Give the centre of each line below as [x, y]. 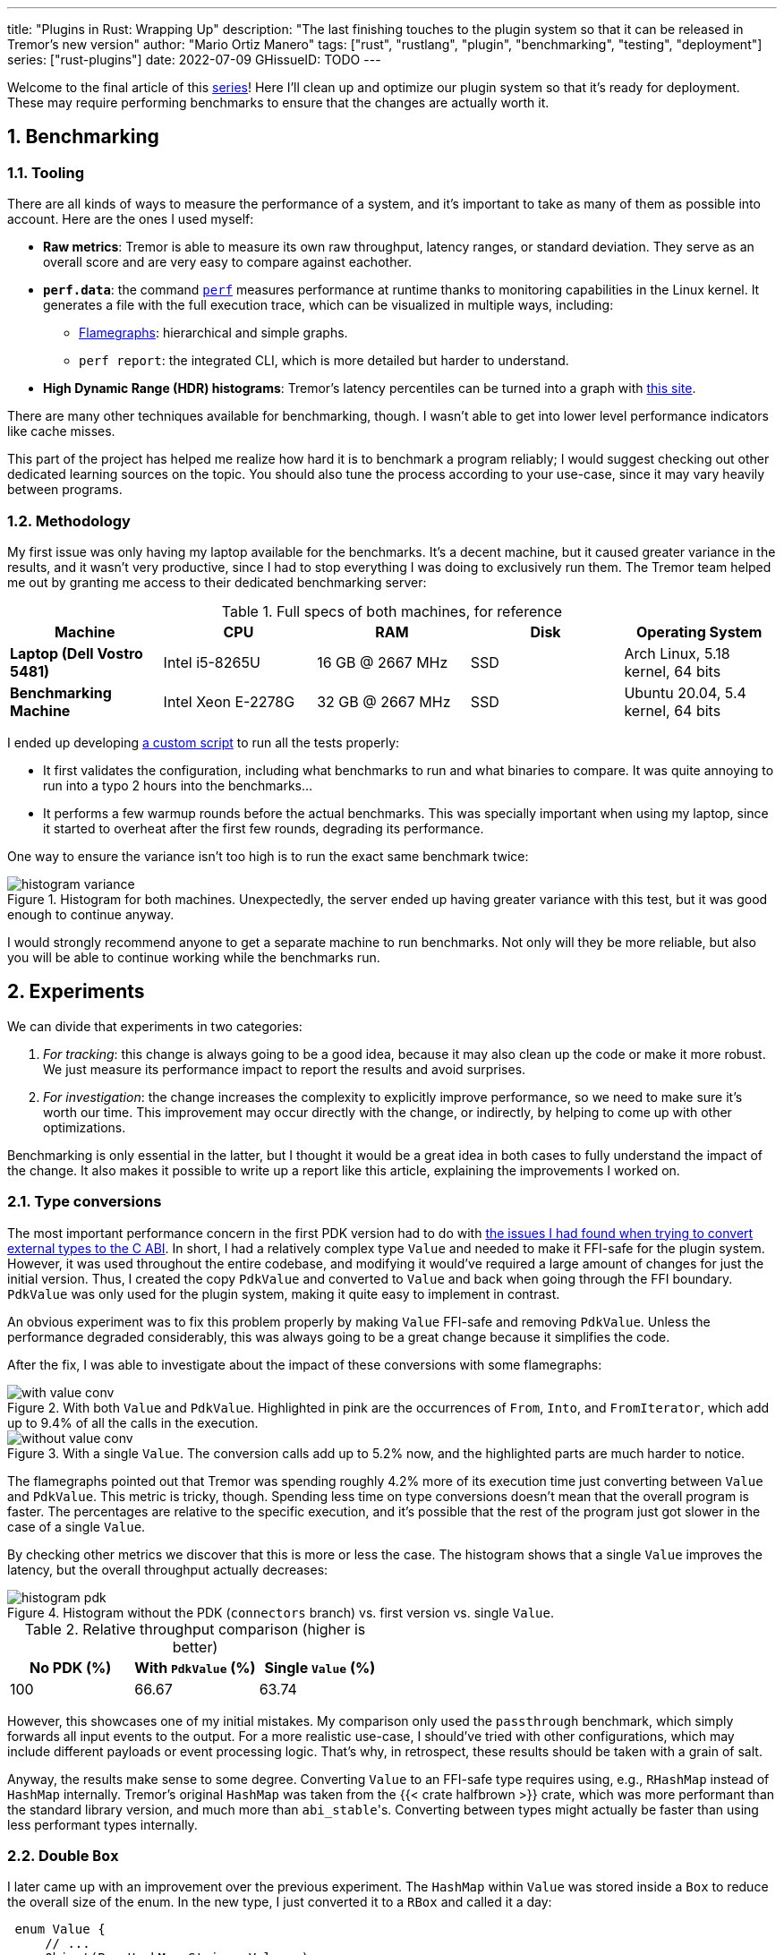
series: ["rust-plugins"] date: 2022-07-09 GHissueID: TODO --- [194, 60]
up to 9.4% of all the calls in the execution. [133, 1422]
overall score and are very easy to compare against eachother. [227, 262]
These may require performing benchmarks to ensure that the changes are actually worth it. [278, 102]
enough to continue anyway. [91, 914]
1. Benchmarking [83, 137]
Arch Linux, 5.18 [677, 653]
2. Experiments [76, 992]
